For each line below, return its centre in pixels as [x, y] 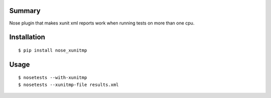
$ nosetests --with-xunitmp [53, 78]
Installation [27, 37]
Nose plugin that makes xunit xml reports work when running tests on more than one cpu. [102, 23]
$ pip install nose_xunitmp [53, 50]
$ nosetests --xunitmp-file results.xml [69, 84]
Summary [25, 11]
